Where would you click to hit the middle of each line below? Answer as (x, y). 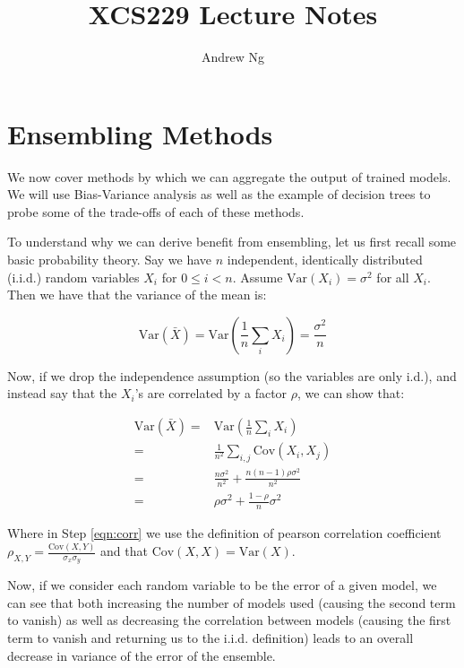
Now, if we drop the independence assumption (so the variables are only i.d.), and (232, 375)
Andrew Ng (233, 57)
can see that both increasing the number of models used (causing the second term (232, 602)
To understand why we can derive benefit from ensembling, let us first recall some (232, 242)
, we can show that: (351, 393)
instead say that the (62, 393)
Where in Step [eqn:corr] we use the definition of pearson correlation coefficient (224, 533)
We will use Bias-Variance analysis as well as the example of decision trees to (219, 194)
